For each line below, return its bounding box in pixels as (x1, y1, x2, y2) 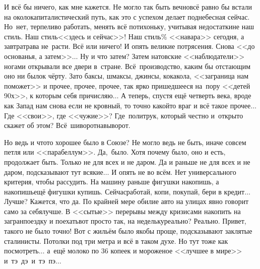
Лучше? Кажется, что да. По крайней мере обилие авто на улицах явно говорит (4, 196, 248, 207)
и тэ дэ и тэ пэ (4, 255, 55, 265)
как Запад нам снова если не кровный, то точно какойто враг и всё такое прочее (4, 100, 251, 110)
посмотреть (4, 245, 39, 256)
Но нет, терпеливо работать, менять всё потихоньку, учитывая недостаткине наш (4, 21, 254, 32)
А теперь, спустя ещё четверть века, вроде (121, 90, 251, 101)
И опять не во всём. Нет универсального (111, 166, 236, 177)
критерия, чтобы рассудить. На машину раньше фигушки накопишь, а (4, 176, 219, 187)
